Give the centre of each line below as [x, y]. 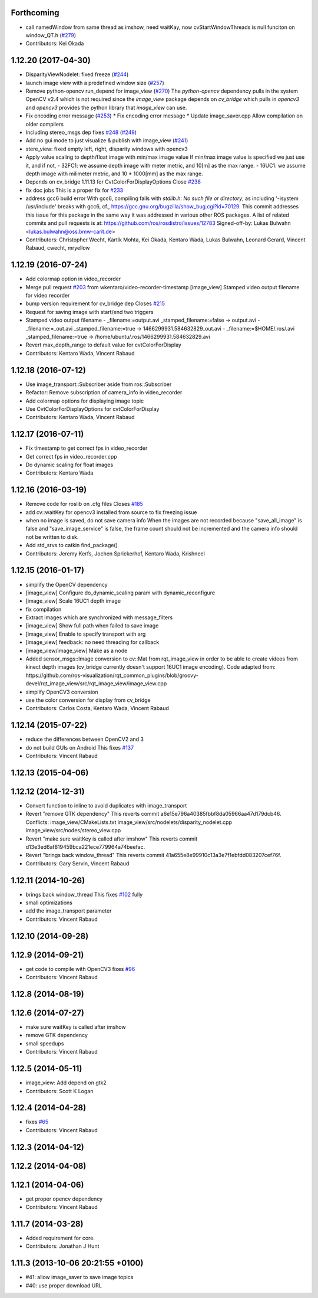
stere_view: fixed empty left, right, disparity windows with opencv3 [107, 149]
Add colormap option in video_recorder [73, 279]
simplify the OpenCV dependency [67, 584]
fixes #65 [37, 1122]
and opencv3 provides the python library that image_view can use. [106, 107]
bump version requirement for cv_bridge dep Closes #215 [95, 303]
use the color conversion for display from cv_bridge [88, 700]
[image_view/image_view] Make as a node [77, 650]
